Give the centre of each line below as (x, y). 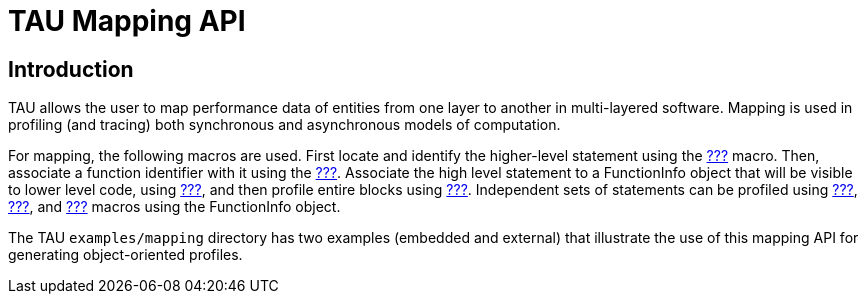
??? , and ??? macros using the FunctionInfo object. (174, 207)
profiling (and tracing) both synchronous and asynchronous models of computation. (284, 125)
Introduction (71, 69)
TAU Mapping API (127, 21)
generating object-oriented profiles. (125, 255)
